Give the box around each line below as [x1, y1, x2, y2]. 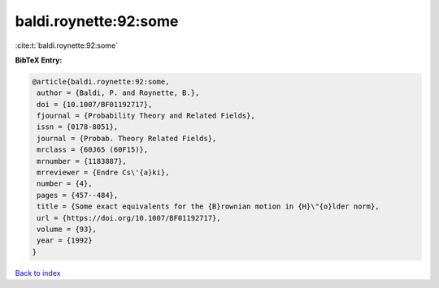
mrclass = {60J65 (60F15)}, [37, 145, 149, 154]
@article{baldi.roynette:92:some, [32, 77, 170, 86]
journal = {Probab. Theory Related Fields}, [37, 134, 217, 143]
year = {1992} [37, 236, 93, 245]
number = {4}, [37, 179, 93, 188]
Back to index [15, 268, 61, 277]
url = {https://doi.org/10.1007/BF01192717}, [37, 213, 221, 222]
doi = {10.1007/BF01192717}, [37, 100, 153, 109]
